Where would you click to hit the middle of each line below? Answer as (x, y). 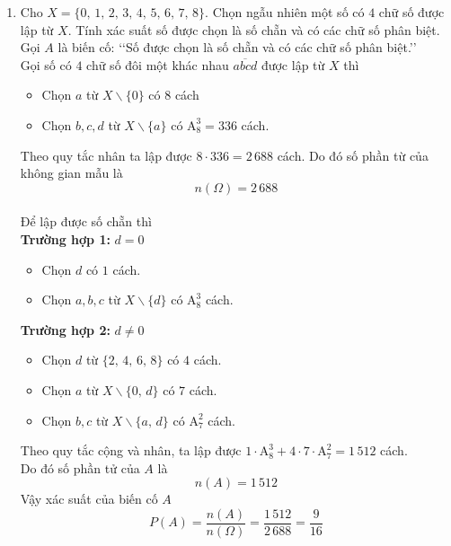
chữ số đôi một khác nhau (158, 64)
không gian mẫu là (71, 173)
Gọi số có (46, 64)
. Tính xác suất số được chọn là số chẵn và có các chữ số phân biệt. (254, 29)
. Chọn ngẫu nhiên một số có (285, 12)
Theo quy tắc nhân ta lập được (106, 155)
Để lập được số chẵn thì (86, 221)
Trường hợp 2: (65, 329)
